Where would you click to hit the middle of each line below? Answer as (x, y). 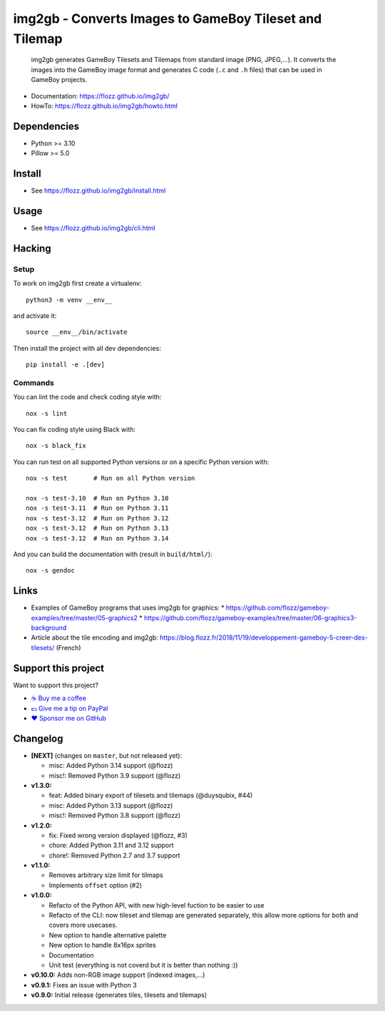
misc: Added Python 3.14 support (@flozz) (111, 766)
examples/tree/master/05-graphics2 (84, 617)
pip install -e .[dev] (66, 365)
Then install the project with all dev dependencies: (87, 348)
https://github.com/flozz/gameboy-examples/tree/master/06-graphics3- (250, 617)
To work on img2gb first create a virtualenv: (77, 283)
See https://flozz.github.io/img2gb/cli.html (93, 228)
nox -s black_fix (56, 446)
